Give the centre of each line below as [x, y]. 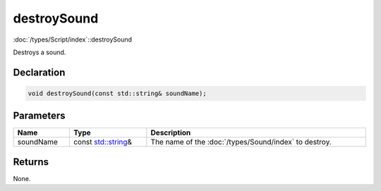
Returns [31, 162]
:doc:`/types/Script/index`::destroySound [73, 39]
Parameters [39, 116]
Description [171, 133]
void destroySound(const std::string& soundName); [117, 93]
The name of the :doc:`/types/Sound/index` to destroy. [241, 142]
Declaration [39, 72]
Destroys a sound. [40, 52]
